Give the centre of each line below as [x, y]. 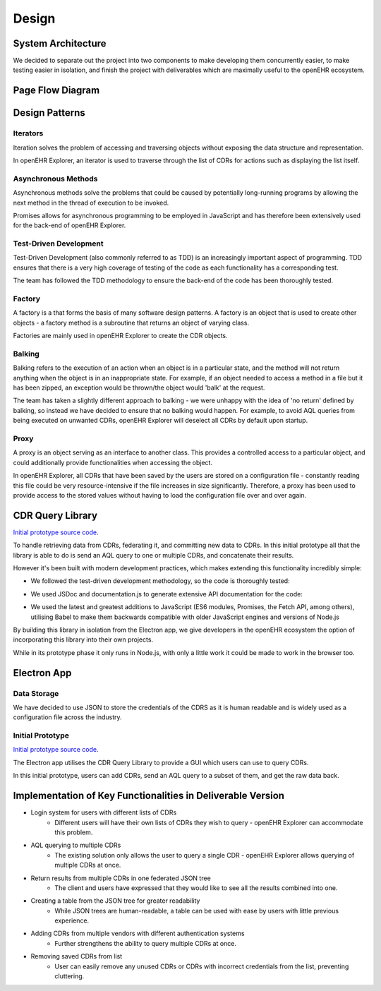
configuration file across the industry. [68, 717]
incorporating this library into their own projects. [83, 639]
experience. [72, 920]
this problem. [74, 832]
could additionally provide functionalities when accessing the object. [113, 462]
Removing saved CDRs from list [77, 956]
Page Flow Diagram [56, 91]
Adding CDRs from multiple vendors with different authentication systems [138, 933]
